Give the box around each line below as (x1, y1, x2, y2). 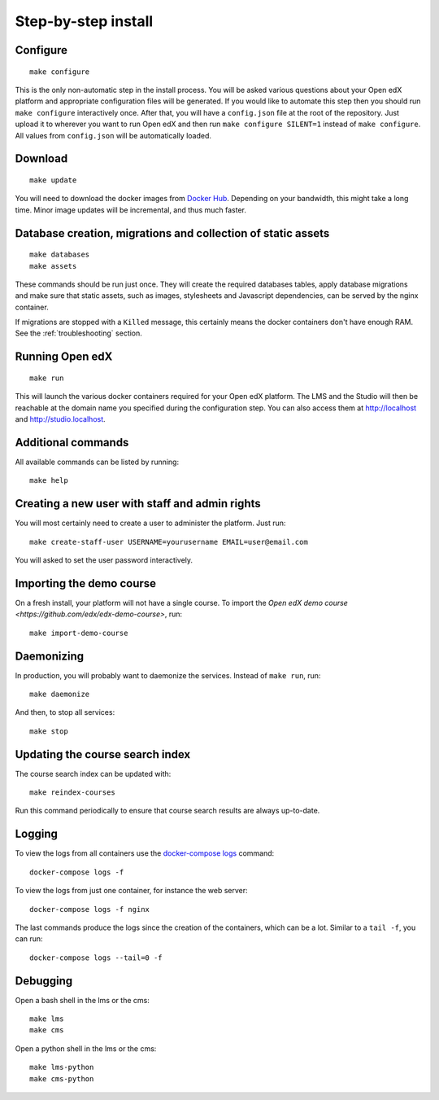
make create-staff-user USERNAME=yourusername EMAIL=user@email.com (29, 537, 308, 546)
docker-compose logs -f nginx (29, 905, 150, 914)
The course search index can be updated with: (15, 769, 172, 778)
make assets (29, 261, 77, 270)
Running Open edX (15, 350, 113, 364)
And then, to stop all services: (15, 708, 115, 717)
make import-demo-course (29, 628, 128, 638)
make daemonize (29, 690, 90, 699)
